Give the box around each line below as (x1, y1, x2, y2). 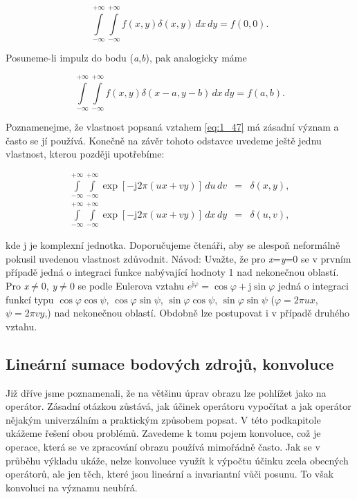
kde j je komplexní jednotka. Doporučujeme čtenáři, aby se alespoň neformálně (6, 238, 340, 252)
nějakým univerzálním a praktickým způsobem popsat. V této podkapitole (6, 412, 321, 426)
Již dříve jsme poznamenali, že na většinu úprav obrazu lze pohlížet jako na (6, 385, 327, 399)
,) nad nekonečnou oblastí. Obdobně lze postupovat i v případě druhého (44, 305, 349, 320)
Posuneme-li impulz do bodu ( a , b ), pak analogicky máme (6, 50, 247, 65)
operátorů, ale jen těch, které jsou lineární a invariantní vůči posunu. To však (6, 467, 334, 481)
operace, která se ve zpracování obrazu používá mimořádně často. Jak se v (6, 439, 320, 453)
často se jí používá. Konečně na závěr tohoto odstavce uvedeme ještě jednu (6, 133, 322, 147)
